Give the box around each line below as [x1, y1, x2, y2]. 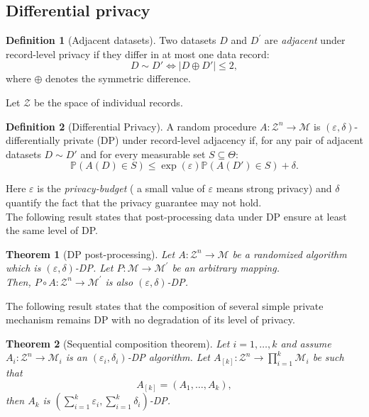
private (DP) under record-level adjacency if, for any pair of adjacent [63, 133, 363, 148]
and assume [280, 335, 331, 350]
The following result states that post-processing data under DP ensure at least [6, 208, 347, 223]
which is [6, 260, 41, 275]
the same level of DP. [6, 223, 98, 238]
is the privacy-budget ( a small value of [37, 181, 205, 196]
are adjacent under [264, 33, 346, 48]
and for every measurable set [80, 146, 206, 161]
